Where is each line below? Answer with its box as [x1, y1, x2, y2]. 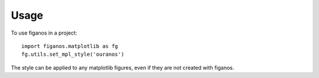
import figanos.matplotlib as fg [21, 43, 118, 49]
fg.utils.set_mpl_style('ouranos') [21, 51, 125, 58]
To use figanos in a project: [11, 29, 77, 36]
